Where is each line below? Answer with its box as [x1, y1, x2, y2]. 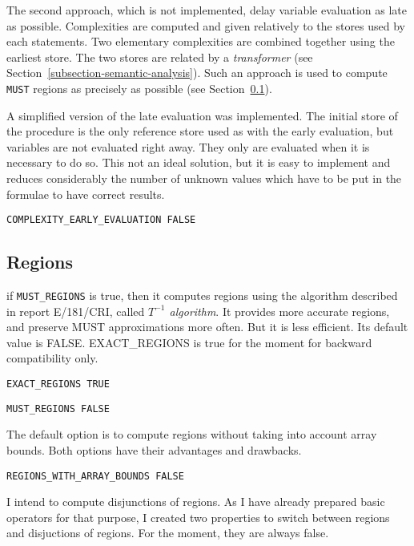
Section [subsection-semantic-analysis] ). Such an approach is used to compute [6, 64, 388, 81]
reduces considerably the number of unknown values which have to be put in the [6, 170, 402, 186]
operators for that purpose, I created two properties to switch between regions [6, 508, 390, 525]
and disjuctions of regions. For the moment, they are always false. [6, 524, 329, 541]
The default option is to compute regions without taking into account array [6, 426, 377, 443]
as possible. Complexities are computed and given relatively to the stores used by [6, 17, 406, 34]
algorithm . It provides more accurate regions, [169, 302, 390, 319]
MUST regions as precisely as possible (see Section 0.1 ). [6, 79, 272, 96]
